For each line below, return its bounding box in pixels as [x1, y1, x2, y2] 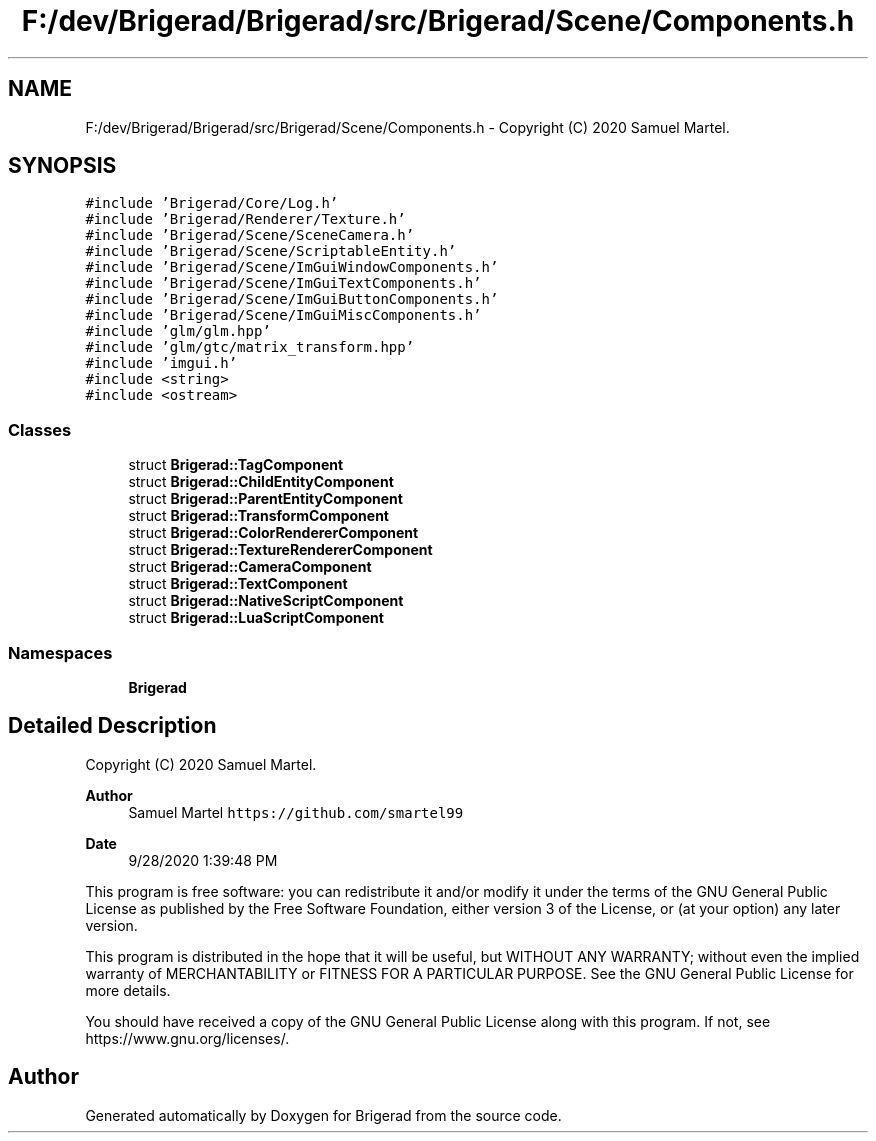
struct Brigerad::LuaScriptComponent [128, 609, 384, 627]
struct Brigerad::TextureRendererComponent [128, 541, 433, 559]
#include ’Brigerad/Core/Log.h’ [85, 195, 339, 212]
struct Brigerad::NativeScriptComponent [128, 592, 404, 610]
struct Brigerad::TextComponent [128, 575, 348, 593]
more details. [85, 981, 171, 999]
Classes [8, 419, 72, 440]
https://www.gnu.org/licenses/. [85, 1029, 290, 1047]
